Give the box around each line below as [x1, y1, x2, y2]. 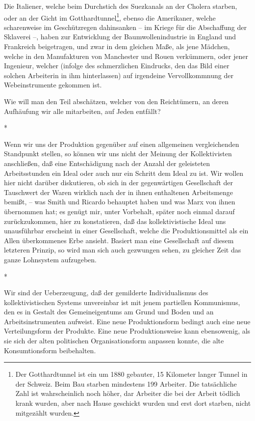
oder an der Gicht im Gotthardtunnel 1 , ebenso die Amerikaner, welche [4, 11, 216, 23]
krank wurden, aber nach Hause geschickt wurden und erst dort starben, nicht [15, 398, 251, 408]
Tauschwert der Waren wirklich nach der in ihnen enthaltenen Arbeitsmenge [4, 187, 233, 197]
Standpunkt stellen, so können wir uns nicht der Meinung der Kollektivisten [4, 148, 232, 159]
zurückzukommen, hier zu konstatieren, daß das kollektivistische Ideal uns [4, 216, 226, 226]
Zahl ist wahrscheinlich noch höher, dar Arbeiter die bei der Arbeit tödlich [15, 388, 240, 398]
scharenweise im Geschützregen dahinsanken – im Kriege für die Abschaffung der [4, 22, 247, 32]
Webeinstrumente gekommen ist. [4, 80, 102, 90]
